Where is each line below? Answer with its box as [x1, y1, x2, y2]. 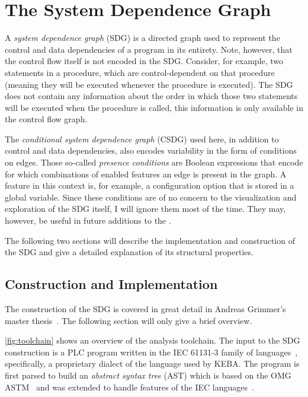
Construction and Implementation [5, 275, 218, 293]
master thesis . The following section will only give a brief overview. [5, 314, 252, 326]
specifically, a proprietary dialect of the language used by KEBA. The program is [5, 357, 300, 370]
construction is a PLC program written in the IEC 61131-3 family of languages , [5, 345, 298, 358]
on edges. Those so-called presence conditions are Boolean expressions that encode [5, 156, 303, 169]
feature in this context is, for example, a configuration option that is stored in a [5, 179, 294, 192]
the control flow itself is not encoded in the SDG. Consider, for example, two [5, 55, 284, 67]
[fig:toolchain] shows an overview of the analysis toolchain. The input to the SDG [5, 334, 300, 347]
